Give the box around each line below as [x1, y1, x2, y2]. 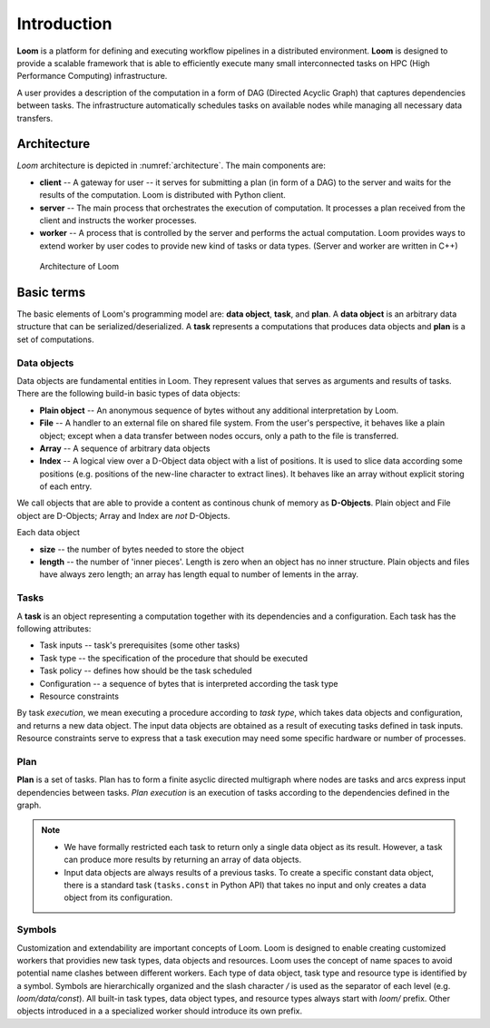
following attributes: [16, 622, 92, 634]
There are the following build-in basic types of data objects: [16, 388, 240, 399]
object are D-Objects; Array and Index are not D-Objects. [16, 510, 230, 521]
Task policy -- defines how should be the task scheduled [39, 665, 253, 676]
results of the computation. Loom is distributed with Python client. [39, 190, 286, 201]
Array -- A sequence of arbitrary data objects [39, 443, 211, 454]
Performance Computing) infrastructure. [16, 71, 168, 82]
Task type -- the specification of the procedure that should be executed [39, 652, 309, 663]
